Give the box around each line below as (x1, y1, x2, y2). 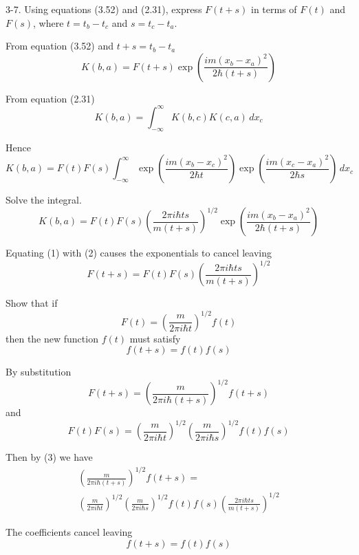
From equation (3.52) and (6, 39, 113, 53)
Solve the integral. (6, 193, 82, 207)
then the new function (6, 331, 98, 345)
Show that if (6, 296, 58, 310)
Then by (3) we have (6, 450, 93, 464)
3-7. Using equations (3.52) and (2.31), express (6, 2, 202, 16)
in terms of (250, 2, 297, 16)
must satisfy (129, 331, 181, 345)
